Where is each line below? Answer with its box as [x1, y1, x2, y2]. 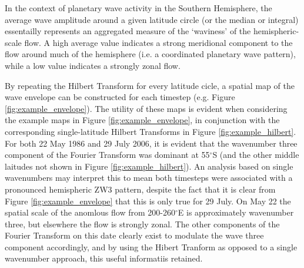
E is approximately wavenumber [178, 206, 294, 219]
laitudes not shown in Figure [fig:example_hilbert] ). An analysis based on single [5, 160, 293, 172]
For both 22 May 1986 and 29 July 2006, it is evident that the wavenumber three [5, 137, 298, 149]
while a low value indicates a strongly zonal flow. [5, 59, 181, 71]
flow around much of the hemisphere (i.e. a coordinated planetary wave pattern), [5, 48, 296, 60]
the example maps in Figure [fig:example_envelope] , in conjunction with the [5, 114, 280, 126]
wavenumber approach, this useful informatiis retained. [5, 252, 203, 264]
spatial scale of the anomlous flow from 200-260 [5, 206, 175, 219]
